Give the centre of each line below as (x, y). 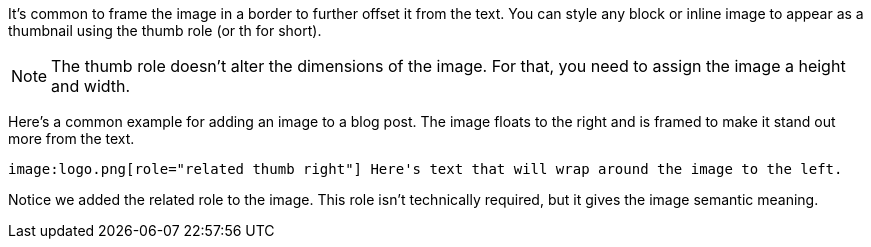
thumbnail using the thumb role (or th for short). (165, 30)
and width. (91, 86)
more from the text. (71, 138)
